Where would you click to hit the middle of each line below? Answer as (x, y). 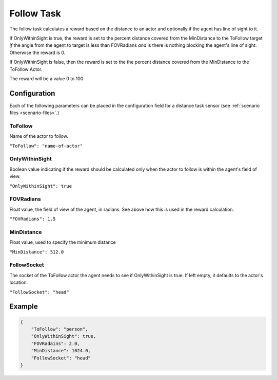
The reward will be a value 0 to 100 (46, 78)
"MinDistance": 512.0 (37, 252)
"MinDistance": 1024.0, (61, 351)
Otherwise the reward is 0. (37, 52)
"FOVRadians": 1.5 (33, 219)
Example (24, 307)
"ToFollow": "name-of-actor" (46, 146)
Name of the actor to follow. (39, 136)
